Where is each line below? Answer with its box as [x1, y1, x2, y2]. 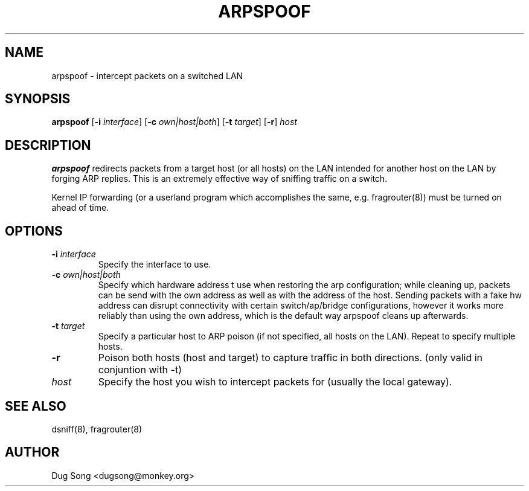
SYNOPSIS [5, 91, 71, 107]
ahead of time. [51, 202, 109, 213]
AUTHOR [5, 444, 60, 460]
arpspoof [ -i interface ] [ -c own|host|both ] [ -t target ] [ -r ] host [51, 117, 297, 127]
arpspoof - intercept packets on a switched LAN [51, 70, 243, 81]
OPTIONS [5, 223, 63, 239]
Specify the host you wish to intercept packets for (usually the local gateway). [98, 376, 452, 388]
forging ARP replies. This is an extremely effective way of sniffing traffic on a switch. [51, 173, 388, 184]
